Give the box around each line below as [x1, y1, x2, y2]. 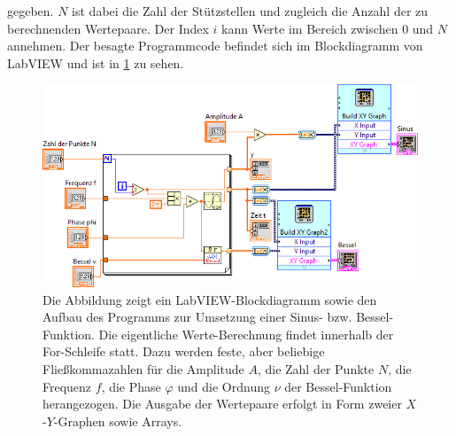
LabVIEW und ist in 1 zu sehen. [7, 53, 184, 72]
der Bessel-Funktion [284, 377, 392, 395]
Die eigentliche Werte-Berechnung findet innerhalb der [98, 324, 394, 343]
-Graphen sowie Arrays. [53, 411, 182, 430]
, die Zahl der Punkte [257, 360, 375, 378]
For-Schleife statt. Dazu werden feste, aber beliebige [43, 342, 325, 361]
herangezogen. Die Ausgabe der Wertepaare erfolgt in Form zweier [43, 394, 402, 413]
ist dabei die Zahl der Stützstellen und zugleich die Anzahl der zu [72, 2, 429, 19]
